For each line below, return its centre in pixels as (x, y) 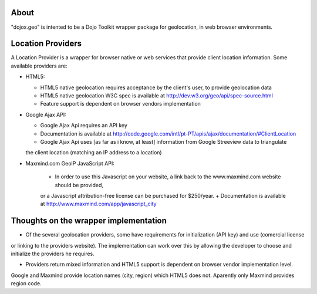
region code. (26, 283)
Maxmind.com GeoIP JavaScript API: (70, 163)
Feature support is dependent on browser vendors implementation (120, 104)
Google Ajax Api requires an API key (84, 126)
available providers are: (39, 66)
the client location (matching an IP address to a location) (94, 153)
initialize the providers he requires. (53, 254)
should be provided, (79, 185)
